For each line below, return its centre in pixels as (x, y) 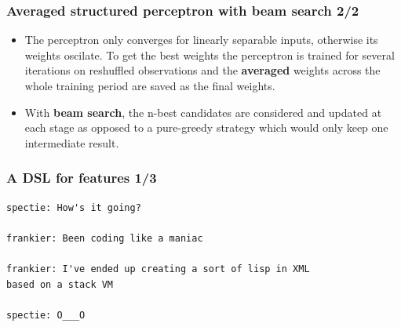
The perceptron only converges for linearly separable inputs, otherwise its (201, 40)
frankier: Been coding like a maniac (105, 238)
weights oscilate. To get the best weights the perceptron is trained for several (210, 54)
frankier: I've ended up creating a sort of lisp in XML (158, 269)
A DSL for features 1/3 (82, 178)
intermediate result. (72, 142)
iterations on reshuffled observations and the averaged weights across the (202, 70)
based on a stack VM (60, 284)
